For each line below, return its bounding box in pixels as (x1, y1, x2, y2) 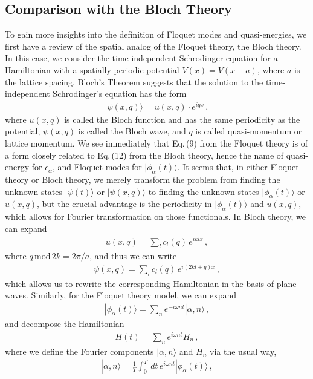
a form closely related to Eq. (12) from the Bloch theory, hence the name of (5, 148, 284, 161)
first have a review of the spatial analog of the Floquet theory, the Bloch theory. (5, 39, 302, 52)
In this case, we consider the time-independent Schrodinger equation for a (5, 51, 278, 64)
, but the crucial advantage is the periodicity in (36, 197, 212, 210)
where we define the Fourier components (5, 344, 154, 357)
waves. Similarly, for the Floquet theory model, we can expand (5, 289, 237, 302)
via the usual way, (210, 344, 277, 357)
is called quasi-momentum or (195, 125, 302, 137)
